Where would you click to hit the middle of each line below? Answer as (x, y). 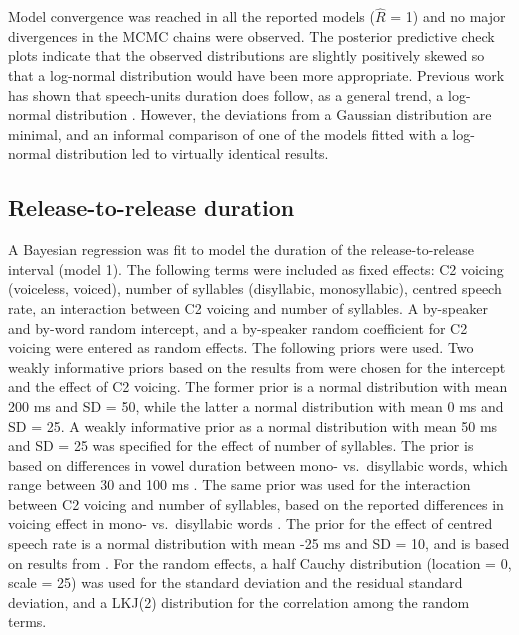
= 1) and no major (448, 16)
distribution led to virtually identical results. (192, 153)
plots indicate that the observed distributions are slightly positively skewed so (246, 55)
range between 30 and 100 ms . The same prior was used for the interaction (239, 484)
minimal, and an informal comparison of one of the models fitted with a (228, 133)
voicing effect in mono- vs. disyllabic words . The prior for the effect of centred (250, 523)
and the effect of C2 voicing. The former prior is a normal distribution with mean (258, 386)
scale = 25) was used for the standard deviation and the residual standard (235, 582)
